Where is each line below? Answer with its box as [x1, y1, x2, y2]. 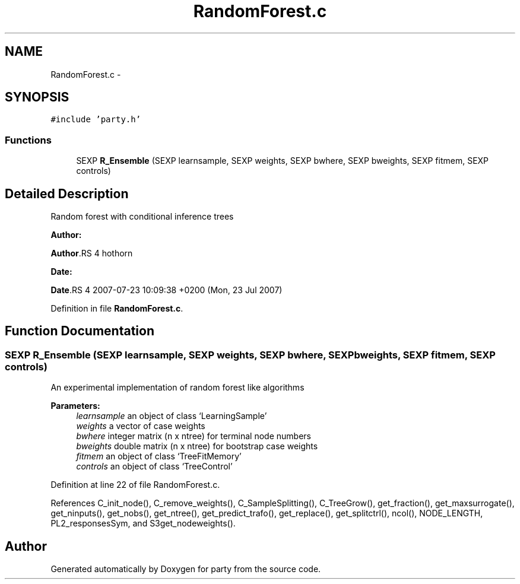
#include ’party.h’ [50, 115, 141, 125]
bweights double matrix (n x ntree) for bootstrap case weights [76, 441, 318, 452]
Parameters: [50, 401, 100, 411]
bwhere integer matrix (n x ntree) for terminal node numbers [76, 431, 311, 442]
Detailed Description [5, 186, 129, 201]
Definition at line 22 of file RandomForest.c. [50, 480, 220, 490]
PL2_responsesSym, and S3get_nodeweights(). [50, 518, 236, 529]
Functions [5, 134, 52, 146]
